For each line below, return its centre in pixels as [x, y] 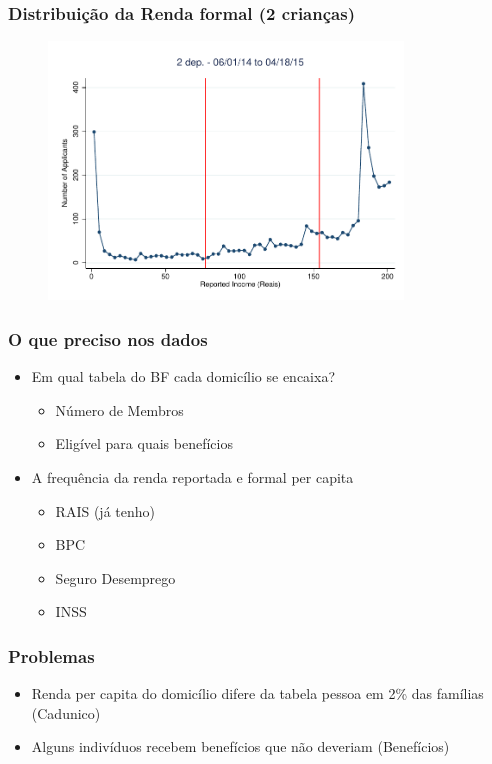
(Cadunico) [66, 712]
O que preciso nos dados [108, 338]
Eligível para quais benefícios [144, 443]
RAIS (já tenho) [105, 510]
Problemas [51, 655]
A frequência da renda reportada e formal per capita [192, 477]
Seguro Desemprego [115, 577]
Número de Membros [119, 409]
